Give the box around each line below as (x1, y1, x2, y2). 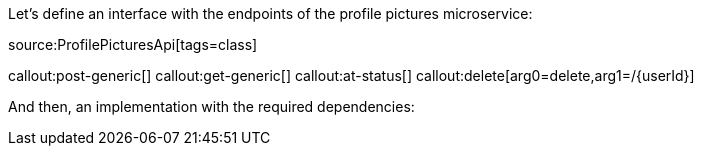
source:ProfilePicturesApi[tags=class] (8, 36, 258, 53)
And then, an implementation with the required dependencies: (8, 98, 415, 115)
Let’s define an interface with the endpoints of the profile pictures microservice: (8, 5, 533, 22)
